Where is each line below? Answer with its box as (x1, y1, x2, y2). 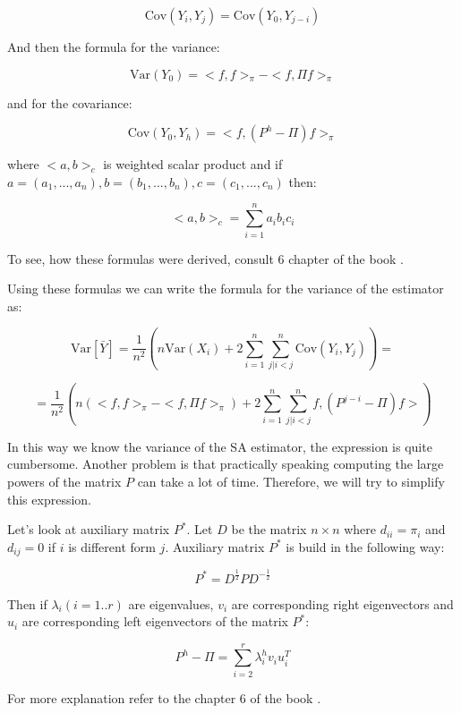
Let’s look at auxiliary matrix (7, 520, 170, 539)
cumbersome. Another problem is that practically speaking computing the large (7, 454, 444, 473)
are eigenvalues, (128, 594, 214, 613)
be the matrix (231, 520, 307, 539)
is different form (68, 537, 156, 556)
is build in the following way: (286, 537, 445, 556)
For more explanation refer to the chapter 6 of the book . (7, 688, 321, 707)
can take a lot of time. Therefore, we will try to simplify (137, 471, 445, 490)
